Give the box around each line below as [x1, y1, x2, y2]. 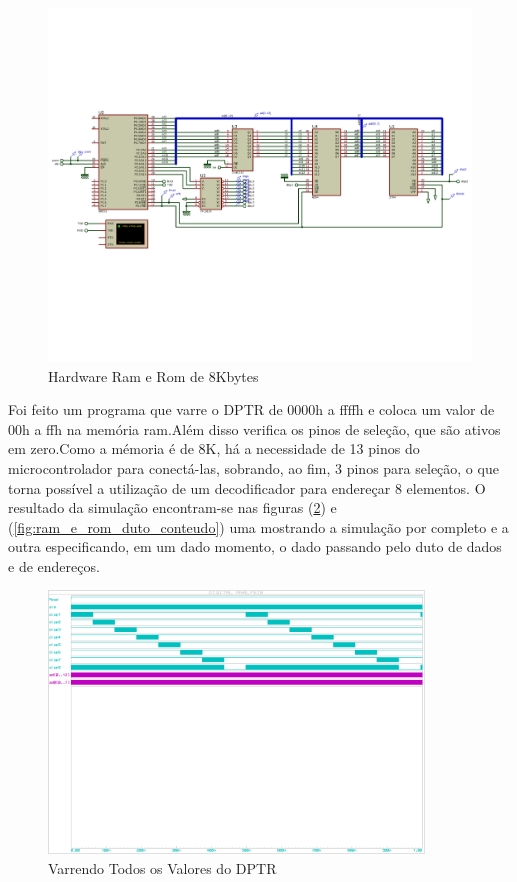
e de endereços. [8, 555, 100, 576]
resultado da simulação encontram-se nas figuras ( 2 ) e [8, 497, 337, 518]
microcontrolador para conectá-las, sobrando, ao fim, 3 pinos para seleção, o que [8, 457, 499, 478]
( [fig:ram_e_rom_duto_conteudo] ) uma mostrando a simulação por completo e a [8, 516, 509, 537]
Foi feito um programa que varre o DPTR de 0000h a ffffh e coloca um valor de [8, 399, 495, 420]
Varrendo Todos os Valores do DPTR [48, 857, 277, 878]
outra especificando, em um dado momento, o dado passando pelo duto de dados [8, 536, 502, 557]
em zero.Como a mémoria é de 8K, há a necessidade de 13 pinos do [8, 438, 420, 459]
